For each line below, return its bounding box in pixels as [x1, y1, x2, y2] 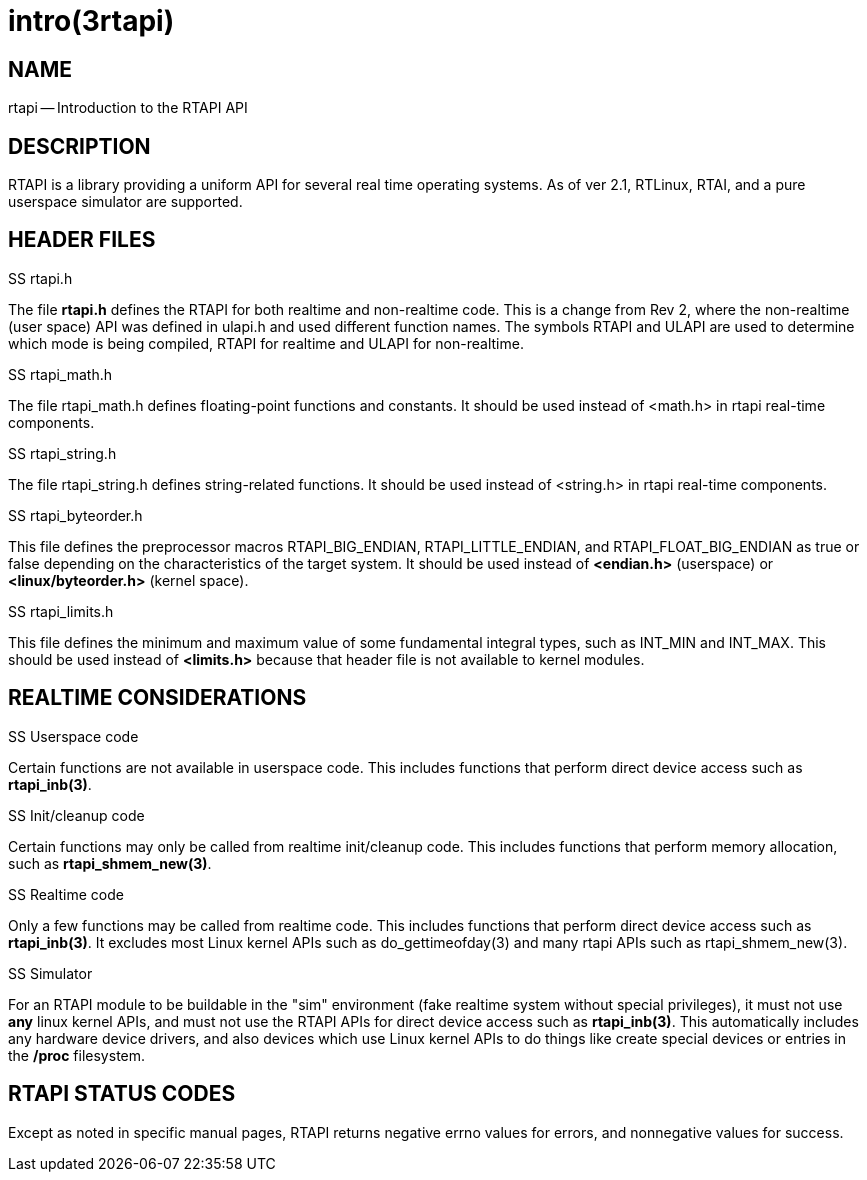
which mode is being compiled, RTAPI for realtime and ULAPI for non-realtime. [8, 334, 524, 352]
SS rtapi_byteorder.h [8, 506, 143, 524]
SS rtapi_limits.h [8, 602, 114, 620]
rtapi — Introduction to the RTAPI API [8, 99, 248, 117]
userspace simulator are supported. [8, 193, 243, 211]
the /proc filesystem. [8, 1046, 146, 1064]
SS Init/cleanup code [8, 806, 145, 824]
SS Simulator [8, 964, 93, 982]
